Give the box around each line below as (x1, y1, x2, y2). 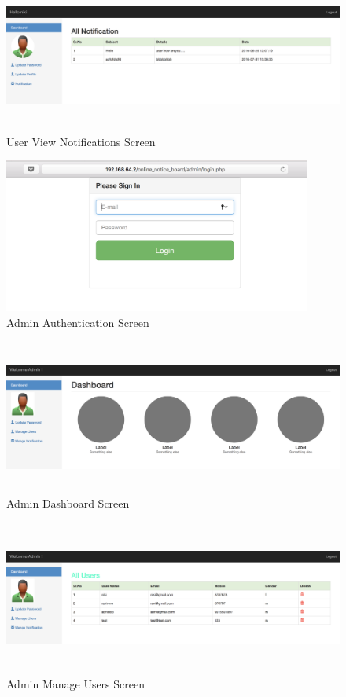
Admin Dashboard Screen (6, 494, 130, 511)
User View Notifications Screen (6, 133, 156, 149)
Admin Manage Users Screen (6, 676, 145, 692)
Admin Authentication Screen (6, 314, 149, 330)
